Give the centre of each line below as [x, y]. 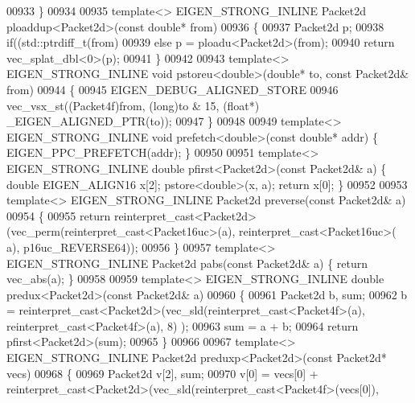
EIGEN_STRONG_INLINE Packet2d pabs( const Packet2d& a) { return [187, 263]
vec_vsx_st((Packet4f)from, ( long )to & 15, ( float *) [133, 105]
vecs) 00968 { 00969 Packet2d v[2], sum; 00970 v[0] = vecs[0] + [162, 373]
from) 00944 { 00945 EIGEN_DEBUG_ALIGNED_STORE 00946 [173, 89]
